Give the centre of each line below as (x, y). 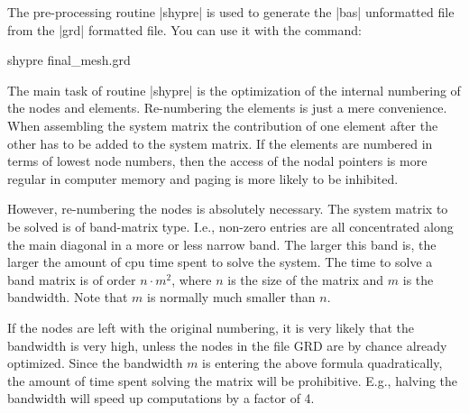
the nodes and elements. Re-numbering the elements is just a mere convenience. (227, 108)
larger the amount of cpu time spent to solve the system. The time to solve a (220, 262)
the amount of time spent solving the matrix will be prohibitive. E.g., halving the (233, 380)
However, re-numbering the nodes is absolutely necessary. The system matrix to (228, 209)
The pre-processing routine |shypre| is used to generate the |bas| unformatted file (231, 12)
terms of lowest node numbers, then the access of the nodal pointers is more (217, 161)
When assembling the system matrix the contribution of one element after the (223, 125)
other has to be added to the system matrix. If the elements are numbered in (220, 143)
